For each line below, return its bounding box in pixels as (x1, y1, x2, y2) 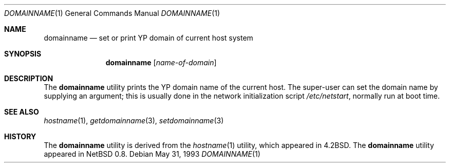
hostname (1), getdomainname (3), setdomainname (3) (44, 116, 224, 125)
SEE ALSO (4, 107, 39, 116)
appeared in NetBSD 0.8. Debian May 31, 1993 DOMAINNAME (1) (44, 150, 260, 158)
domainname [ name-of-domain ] (105, 58, 217, 67)
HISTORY (4, 132, 36, 141)
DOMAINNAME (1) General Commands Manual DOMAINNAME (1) (4, 9, 220, 17)
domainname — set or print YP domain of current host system (44, 33, 253, 42)
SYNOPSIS (4, 49, 42, 58)
